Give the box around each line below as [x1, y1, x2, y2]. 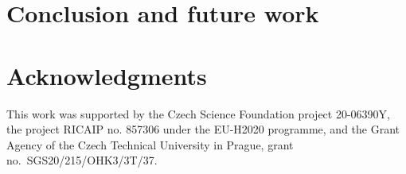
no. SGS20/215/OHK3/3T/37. [6, 152, 158, 168]
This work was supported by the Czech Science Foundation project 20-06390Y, [6, 105, 390, 122]
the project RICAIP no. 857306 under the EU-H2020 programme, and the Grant [6, 121, 400, 137]
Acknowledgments [6, 59, 207, 91]
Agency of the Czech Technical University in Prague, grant [6, 136, 294, 153]
